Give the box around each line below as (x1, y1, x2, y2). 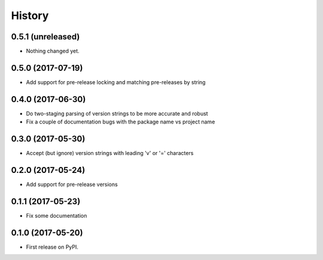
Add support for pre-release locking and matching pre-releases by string (26, 78, 206, 86)
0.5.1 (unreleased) (11, 32, 80, 42)
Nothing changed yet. (26, 48, 80, 55)
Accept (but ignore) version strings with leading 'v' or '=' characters (26, 150, 194, 157)
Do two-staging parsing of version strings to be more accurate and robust (26, 110, 209, 117)
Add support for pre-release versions (26, 181, 118, 188)
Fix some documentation (26, 212, 87, 219)
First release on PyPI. (26, 243, 79, 250)
